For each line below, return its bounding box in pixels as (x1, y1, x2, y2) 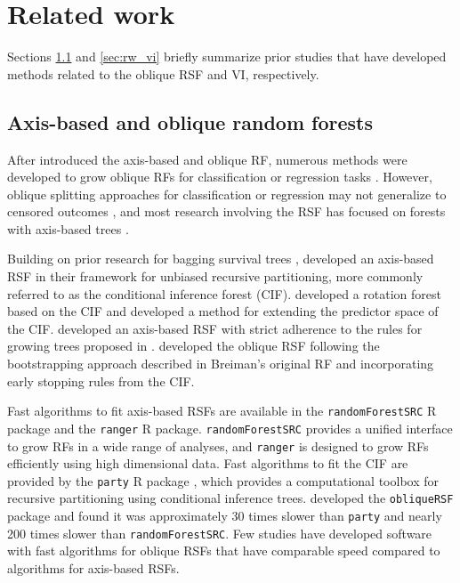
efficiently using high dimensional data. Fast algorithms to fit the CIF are (7, 454, 408, 473)
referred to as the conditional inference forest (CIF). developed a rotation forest (7, 284, 441, 303)
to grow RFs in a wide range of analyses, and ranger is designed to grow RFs (7, 436, 429, 455)
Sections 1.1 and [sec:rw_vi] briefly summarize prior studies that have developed (7, 47, 447, 66)
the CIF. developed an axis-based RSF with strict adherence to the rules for (7, 319, 423, 337)
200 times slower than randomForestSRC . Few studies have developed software (7, 523, 432, 542)
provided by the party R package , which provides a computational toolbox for (7, 471, 440, 490)
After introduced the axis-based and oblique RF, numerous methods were (7, 150, 408, 168)
